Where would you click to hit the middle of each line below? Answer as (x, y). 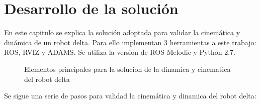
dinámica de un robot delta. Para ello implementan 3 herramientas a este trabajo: (130, 42)
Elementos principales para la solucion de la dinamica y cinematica (127, 69)
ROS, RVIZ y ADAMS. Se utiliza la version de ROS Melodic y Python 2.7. (120, 52)
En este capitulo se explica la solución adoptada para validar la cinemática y (122, 32)
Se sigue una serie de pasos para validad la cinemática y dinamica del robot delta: (130, 96)
